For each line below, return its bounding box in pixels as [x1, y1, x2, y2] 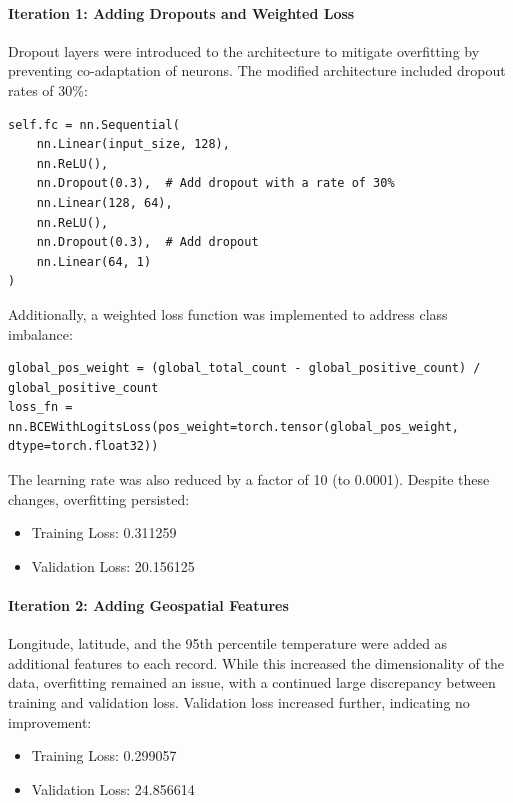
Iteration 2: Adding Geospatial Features [8, 595, 289, 616]
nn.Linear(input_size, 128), [36, 137, 230, 152]
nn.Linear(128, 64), [36, 195, 173, 210]
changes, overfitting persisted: [8, 488, 190, 509]
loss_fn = [8, 400, 73, 415]
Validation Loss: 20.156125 [31, 555, 195, 576]
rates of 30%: [8, 79, 88, 100]
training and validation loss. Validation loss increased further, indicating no [8, 692, 470, 713]
